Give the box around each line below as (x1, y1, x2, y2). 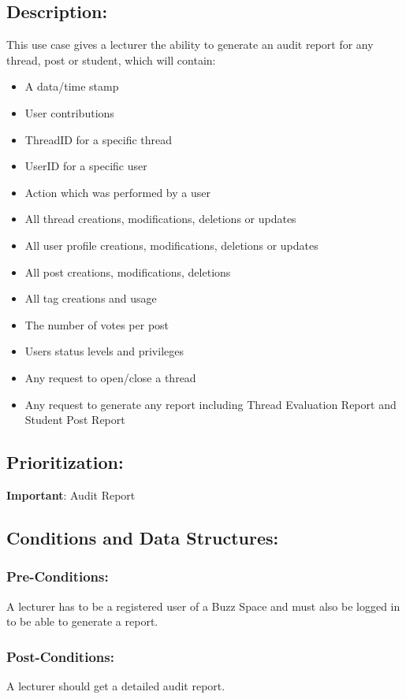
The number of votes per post (24, 316, 169, 333)
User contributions (24, 104, 114, 121)
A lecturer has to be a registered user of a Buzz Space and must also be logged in (6, 597, 400, 614)
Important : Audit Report (6, 486, 136, 503)
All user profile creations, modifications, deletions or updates (24, 236, 318, 253)
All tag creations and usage (24, 290, 157, 307)
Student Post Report (24, 411, 125, 428)
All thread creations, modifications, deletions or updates (24, 210, 296, 227)
